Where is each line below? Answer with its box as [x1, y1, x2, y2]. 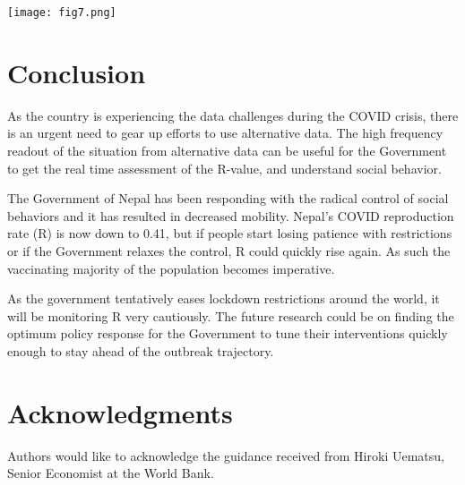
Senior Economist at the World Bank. [7, 464, 214, 482]
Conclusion [7, 54, 146, 90]
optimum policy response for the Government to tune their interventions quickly [7, 324, 448, 343]
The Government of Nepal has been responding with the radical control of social [7, 189, 449, 208]
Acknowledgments [7, 394, 233, 430]
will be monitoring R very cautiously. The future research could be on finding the [7, 306, 454, 325]
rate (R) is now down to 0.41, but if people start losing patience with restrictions [7, 224, 452, 242]
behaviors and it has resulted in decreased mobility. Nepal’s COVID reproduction [7, 206, 454, 225]
